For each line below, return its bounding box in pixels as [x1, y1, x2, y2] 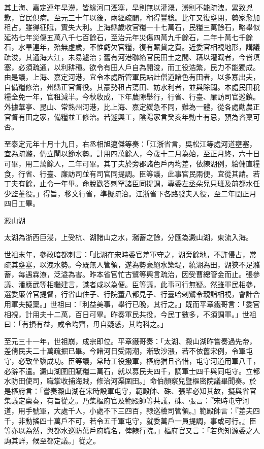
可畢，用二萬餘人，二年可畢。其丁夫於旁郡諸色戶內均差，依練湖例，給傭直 [4, 158, 253, 168]
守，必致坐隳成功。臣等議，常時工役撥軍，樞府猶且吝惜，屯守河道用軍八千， [4, 356, 260, 366]
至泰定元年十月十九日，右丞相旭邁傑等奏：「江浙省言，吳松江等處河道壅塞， [4, 138, 256, 149]
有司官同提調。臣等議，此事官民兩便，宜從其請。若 [89, 168, 260, 179]
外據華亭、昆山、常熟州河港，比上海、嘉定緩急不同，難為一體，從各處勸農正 [4, 101, 260, 112]
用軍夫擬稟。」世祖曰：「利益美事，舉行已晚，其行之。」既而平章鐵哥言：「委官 [4, 299, 260, 309]
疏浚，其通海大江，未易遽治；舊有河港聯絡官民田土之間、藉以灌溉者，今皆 [4, 51, 253, 62]
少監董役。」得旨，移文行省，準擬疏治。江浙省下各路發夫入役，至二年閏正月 [4, 188, 256, 198]
